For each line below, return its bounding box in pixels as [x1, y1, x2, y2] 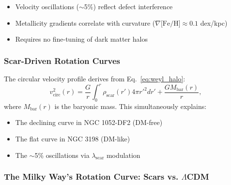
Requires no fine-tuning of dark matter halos [15, 34, 148, 44]
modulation [106, 150, 140, 160]
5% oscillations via [34, 150, 90, 160]
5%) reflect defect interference [84, 1, 173, 11]
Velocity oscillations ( [15, 1, 79, 11]
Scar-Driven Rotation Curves [4, 54, 121, 66]
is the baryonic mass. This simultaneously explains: [54, 101, 207, 111]
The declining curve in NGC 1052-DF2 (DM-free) [15, 117, 163, 127]
